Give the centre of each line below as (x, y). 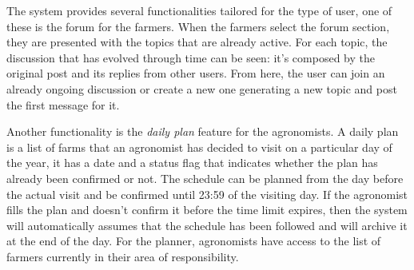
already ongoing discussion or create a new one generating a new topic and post (202, 88)
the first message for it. (63, 104)
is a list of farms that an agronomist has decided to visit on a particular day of (199, 147)
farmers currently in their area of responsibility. (123, 256)
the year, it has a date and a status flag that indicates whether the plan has (192, 163)
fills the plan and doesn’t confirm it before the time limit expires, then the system (207, 210)
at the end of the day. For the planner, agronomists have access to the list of (194, 241)
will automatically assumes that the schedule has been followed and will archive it (207, 225)
